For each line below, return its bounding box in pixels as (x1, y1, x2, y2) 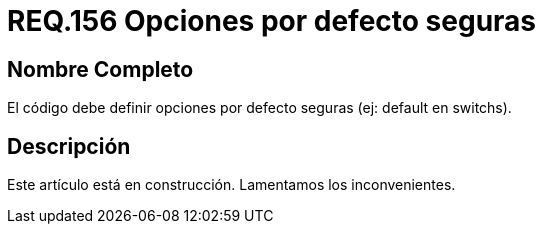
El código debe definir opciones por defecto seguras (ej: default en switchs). (7, 99, 512, 117)
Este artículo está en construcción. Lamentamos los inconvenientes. (7, 176, 456, 194)
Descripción (7, 133, 131, 159)
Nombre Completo (7, 56, 194, 82)
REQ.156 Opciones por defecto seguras (7, 4, 537, 38)
